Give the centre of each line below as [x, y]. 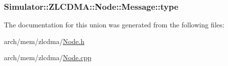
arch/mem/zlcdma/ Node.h [44, 41]
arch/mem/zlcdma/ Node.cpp [48, 57]
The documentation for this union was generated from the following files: [114, 25]
